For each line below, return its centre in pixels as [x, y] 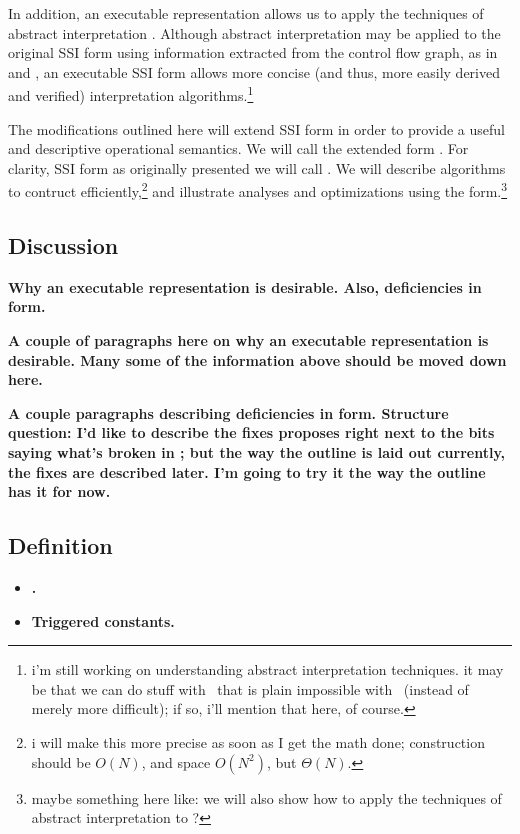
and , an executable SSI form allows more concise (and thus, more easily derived [254, 71]
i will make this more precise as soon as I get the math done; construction [258, 741]
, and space [176, 761]
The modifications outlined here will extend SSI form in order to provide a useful [256, 128]
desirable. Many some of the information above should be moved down [257, 359]
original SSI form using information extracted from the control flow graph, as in [253, 52]
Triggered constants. [103, 620]
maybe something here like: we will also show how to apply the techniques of [266, 797]
